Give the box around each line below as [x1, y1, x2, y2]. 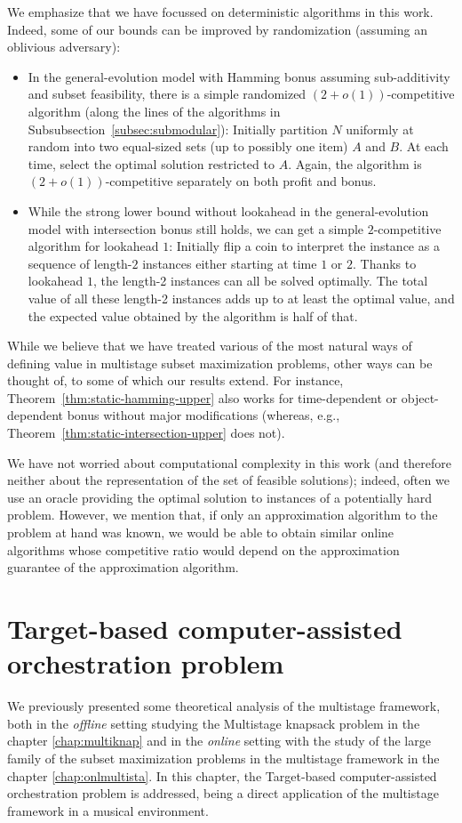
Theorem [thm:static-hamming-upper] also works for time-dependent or [7, 388, 398, 407]
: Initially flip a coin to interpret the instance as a [169, 237, 440, 255]
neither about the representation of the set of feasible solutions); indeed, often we [7, 471, 450, 489]
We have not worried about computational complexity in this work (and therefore [7, 453, 452, 472]
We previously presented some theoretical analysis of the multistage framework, [7, 697, 441, 715]
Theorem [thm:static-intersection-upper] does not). [7, 424, 285, 442]
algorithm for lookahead [28, 237, 159, 255]
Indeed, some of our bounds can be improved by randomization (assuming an [7, 20, 427, 38]
